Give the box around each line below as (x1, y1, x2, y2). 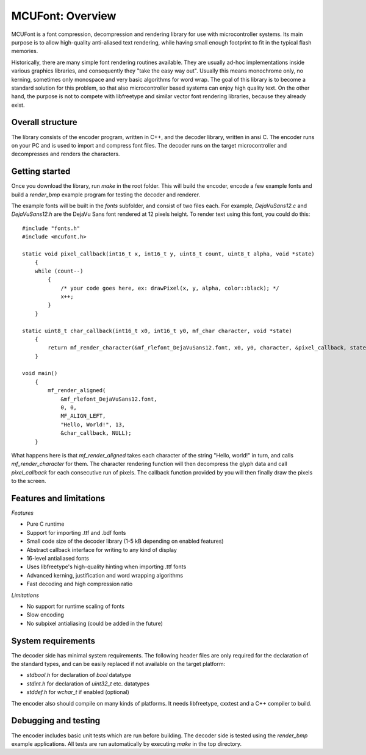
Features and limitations (11, 493, 106, 503)
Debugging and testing (11, 715, 101, 726)
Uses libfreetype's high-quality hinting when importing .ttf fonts (26, 563, 187, 570)
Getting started (11, 166, 71, 177)
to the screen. (11, 478, 46, 485)
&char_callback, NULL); (60, 430, 132, 437)
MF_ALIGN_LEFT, (60, 412, 106, 420)
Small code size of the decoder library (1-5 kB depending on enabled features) (26, 537, 224, 545)
